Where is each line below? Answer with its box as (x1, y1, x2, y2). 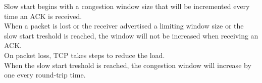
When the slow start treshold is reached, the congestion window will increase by (4, 59, 251, 70)
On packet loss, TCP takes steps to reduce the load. (4, 49, 165, 60)
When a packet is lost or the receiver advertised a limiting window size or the (4, 20, 244, 31)
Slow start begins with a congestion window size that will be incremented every (4, 1, 250, 11)
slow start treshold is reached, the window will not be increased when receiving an (4, 30, 258, 40)
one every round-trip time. (4, 69, 86, 80)
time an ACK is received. (4, 10, 82, 21)
